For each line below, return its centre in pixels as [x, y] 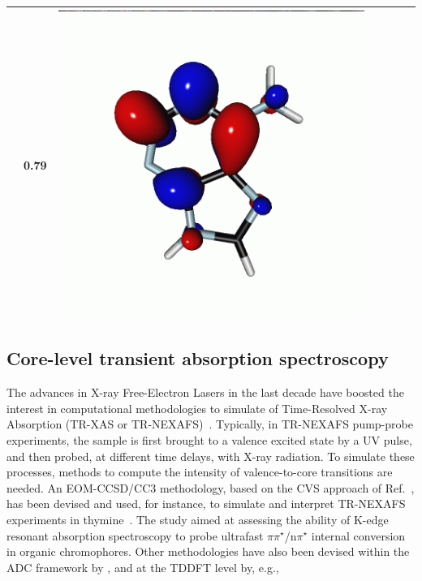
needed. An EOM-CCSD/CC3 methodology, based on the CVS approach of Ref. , [211, 487]
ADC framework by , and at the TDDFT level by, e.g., [143, 567]
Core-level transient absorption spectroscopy [198, 358]
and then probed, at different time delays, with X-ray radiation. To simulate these [211, 456]
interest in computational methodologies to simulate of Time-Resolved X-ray [197, 408]
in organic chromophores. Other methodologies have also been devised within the [208, 551]
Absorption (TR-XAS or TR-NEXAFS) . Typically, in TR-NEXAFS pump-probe [210, 424]
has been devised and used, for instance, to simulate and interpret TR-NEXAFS [206, 504]
